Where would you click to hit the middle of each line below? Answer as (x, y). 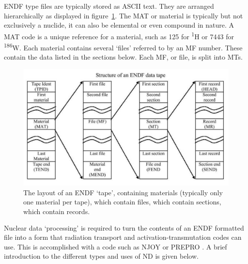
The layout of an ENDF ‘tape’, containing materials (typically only (123, 192)
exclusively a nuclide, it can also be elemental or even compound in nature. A (119, 25)
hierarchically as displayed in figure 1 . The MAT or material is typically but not (124, 15)
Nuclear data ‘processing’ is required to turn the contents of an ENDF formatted (124, 227)
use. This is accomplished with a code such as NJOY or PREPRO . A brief (116, 246)
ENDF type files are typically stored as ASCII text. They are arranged (109, 6)
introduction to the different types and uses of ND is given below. (101, 256)
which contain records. (57, 211)
